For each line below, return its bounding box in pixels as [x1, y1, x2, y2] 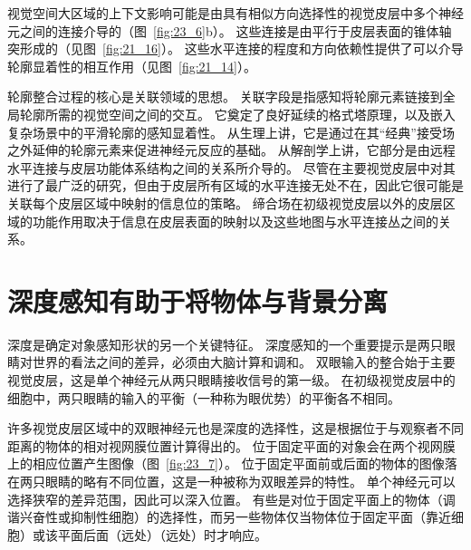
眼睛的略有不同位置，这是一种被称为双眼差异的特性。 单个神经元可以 [44, 472, 456, 490]
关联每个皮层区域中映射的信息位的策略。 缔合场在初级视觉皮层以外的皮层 [7, 193, 443, 212]
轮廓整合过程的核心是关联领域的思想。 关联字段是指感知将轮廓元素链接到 [7, 87, 443, 106]
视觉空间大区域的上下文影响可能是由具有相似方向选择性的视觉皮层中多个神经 [7, 4, 464, 22]
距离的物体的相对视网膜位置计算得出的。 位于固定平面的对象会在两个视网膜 [7, 436, 456, 455]
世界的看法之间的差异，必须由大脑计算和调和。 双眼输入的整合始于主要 [32, 352, 456, 371]
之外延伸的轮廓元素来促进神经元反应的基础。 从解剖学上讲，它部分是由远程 [7, 140, 456, 159]
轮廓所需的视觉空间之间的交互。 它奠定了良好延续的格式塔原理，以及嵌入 [19, 104, 456, 123]
